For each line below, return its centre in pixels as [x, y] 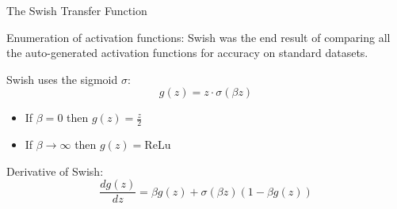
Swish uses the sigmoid [62, 79]
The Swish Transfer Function [77, 10]
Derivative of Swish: [55, 171]
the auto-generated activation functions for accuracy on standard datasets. [187, 53]
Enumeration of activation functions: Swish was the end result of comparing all [198, 37]
